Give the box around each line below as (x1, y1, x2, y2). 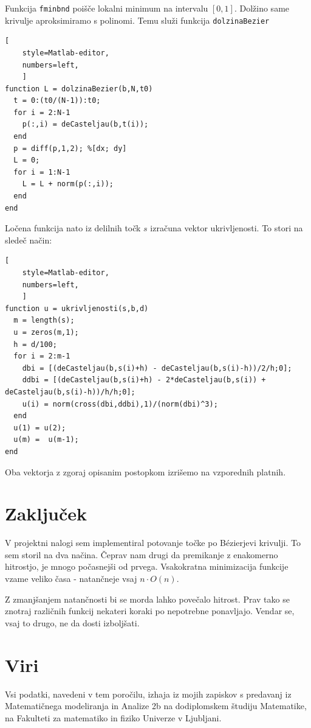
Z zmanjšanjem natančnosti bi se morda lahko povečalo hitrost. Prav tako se (5, 592, 290, 605)
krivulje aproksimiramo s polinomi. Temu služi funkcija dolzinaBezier (5, 13, 270, 26)
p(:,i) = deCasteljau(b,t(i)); (22, 120, 149, 129)
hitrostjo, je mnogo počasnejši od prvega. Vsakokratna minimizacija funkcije (5, 560, 289, 573)
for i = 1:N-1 (13, 167, 70, 177)
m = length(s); (13, 316, 75, 325)
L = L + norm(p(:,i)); (22, 180, 114, 189)
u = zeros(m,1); (13, 327, 79, 337)
